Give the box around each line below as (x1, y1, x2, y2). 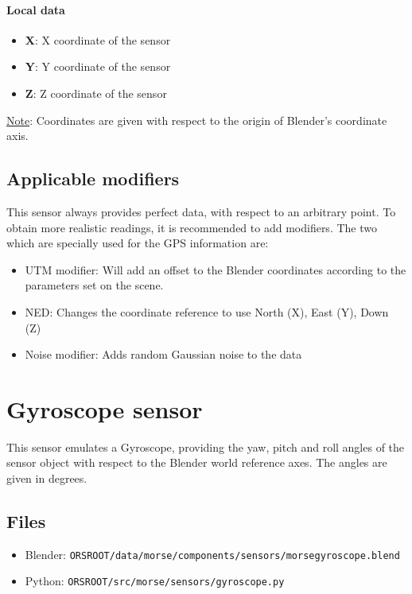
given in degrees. (6, 470, 87, 487)
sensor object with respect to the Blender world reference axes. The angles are (6, 454, 387, 471)
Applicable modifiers (6, 166, 180, 191)
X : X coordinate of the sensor (25, 31, 171, 48)
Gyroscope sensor (6, 392, 203, 425)
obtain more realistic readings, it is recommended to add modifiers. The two (6, 219, 377, 235)
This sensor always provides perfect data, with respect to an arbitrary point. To (6, 203, 396, 219)
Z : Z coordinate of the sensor (25, 84, 167, 101)
